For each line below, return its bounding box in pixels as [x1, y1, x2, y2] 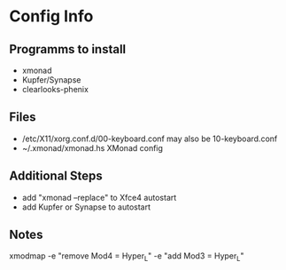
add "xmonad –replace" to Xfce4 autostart [21, 192, 177, 202]
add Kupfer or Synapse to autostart [21, 202, 151, 212]
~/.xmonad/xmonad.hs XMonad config [21, 142, 164, 153]
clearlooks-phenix [21, 84, 89, 94]
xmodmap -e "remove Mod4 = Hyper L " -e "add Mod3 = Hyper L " [9, 250, 244, 264]
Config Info [9, 6, 94, 27]
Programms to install [9, 42, 127, 57]
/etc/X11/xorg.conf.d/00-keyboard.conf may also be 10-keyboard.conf [21, 133, 278, 144]
